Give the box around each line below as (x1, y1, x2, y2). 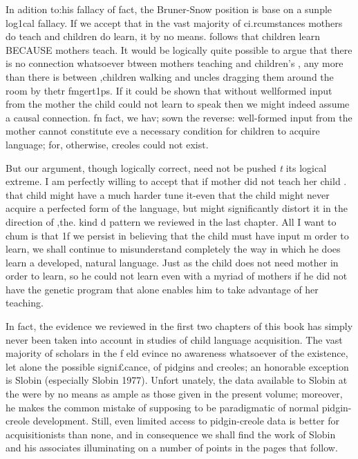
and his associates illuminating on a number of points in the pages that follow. (6, 440, 338, 455)
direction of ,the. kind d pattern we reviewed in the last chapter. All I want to (6, 214, 337, 228)
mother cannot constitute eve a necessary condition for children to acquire (6, 124, 320, 138)
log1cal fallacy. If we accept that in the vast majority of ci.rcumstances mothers (6, 15, 343, 30)
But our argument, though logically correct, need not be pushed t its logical (6, 160, 327, 175)
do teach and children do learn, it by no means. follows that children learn (6, 29, 320, 43)
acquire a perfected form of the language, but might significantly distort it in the (6, 201, 348, 215)
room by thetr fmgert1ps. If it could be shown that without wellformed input (6, 83, 332, 97)
